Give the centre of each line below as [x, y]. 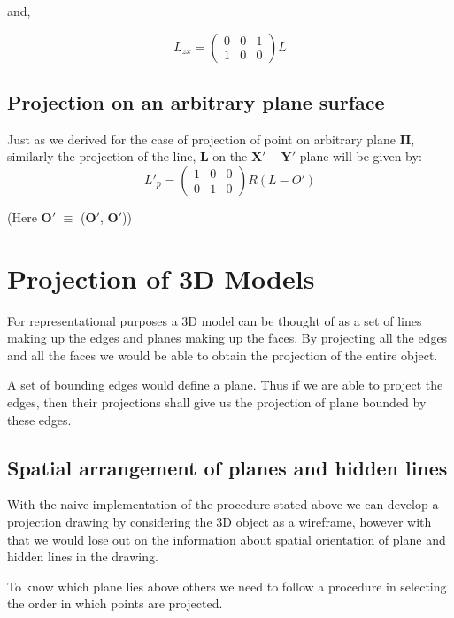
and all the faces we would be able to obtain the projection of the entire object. [223, 355]
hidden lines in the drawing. [83, 556]
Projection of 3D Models [161, 278]
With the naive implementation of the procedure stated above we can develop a [223, 504]
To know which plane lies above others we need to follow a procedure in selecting [227, 586]
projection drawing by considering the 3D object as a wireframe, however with [219, 522]
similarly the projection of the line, [102, 156]
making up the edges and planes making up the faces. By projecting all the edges [227, 338]
